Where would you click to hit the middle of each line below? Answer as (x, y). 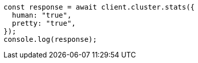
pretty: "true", (44, 23)
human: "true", (42, 15)
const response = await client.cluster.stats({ (99, 7)
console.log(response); (50, 39)
